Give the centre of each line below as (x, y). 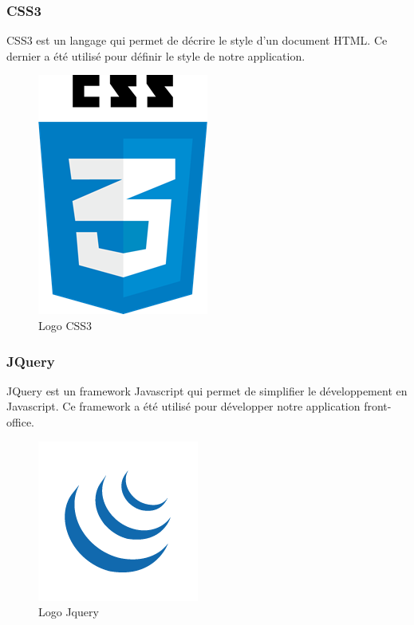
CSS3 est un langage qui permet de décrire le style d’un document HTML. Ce (197, 40)
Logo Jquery (69, 612)
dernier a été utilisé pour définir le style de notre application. (156, 55)
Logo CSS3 (65, 325)
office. (20, 422)
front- (378, 406)
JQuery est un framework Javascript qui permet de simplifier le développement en (207, 390)
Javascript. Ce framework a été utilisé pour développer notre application (183, 406)
